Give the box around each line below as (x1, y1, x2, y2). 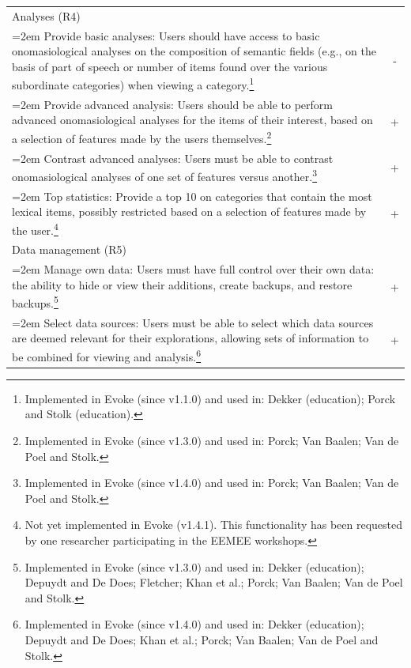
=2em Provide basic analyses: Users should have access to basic (12, 27, 320, 43)
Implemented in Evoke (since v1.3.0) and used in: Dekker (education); (25, 558, 364, 575)
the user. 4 (12, 219, 58, 238)
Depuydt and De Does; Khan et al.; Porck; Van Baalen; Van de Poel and (25, 631, 379, 647)
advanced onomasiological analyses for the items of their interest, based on (12, 111, 373, 128)
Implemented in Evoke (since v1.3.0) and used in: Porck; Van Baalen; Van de (25, 432, 399, 448)
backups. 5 (12, 292, 58, 311)
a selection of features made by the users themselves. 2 (12, 128, 272, 146)
